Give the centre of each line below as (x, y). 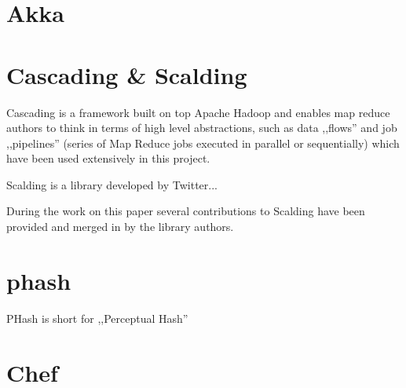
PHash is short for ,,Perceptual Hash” (97, 318)
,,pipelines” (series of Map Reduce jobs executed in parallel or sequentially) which (203, 143)
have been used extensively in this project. (108, 158)
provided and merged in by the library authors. (120, 227)
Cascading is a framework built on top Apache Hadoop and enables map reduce (198, 112)
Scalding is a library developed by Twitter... (112, 184)
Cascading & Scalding (127, 74)
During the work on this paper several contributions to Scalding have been (186, 211)
